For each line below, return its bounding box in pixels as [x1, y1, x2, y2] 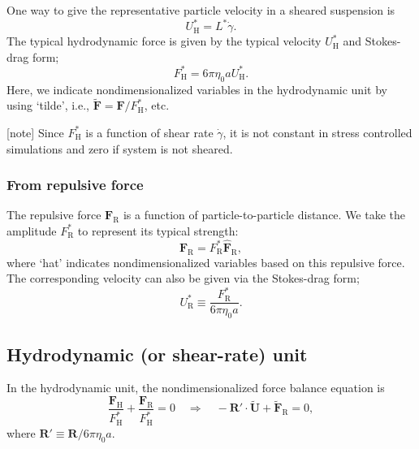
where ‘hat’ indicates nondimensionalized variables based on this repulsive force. [6, 253, 405, 270]
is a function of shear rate [85, 123, 214, 140]
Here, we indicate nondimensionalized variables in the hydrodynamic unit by [6, 80, 387, 97]
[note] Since [6, 123, 64, 140]
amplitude [6, 222, 57, 239]
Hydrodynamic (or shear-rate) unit [6, 341, 308, 366]
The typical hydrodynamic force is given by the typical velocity [6, 32, 322, 50]
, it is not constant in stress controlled [222, 123, 413, 140]
